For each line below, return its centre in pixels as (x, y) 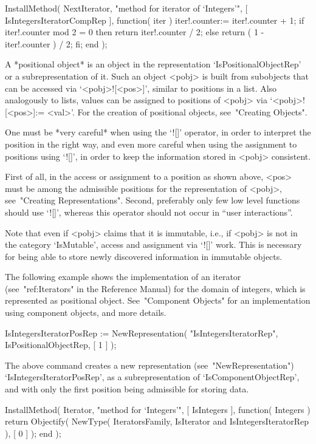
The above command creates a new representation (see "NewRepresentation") (149, 365)
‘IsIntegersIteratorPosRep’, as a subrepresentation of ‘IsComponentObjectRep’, (152, 377)
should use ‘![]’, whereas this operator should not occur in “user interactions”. (149, 212)
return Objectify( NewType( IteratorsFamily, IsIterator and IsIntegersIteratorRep (157, 421)
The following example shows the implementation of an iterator (123, 277)
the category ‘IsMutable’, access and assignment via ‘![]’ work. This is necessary (153, 244)
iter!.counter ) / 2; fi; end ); (56, 43)
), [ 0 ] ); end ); (33, 433)
